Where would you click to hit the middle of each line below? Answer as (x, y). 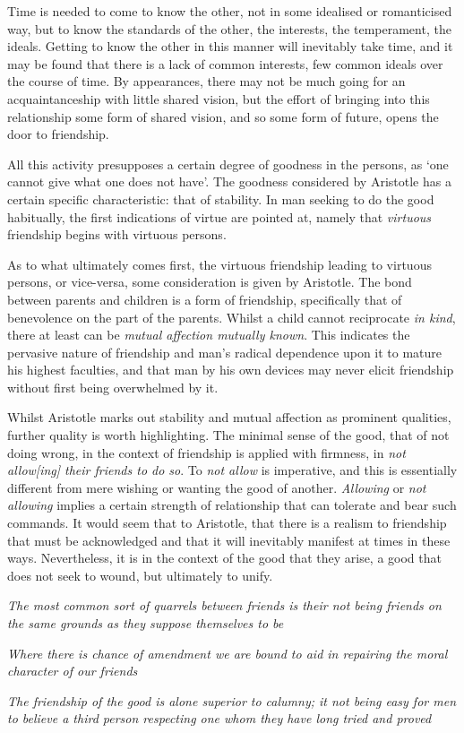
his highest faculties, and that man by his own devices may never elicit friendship (231, 370)
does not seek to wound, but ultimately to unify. (140, 575)
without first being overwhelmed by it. (113, 387)
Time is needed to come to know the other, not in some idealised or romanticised (230, 11)
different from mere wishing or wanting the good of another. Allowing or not (217, 487)
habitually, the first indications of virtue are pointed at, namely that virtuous (219, 216)
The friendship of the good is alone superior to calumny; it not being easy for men (232, 700)
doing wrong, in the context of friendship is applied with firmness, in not (206, 452)
